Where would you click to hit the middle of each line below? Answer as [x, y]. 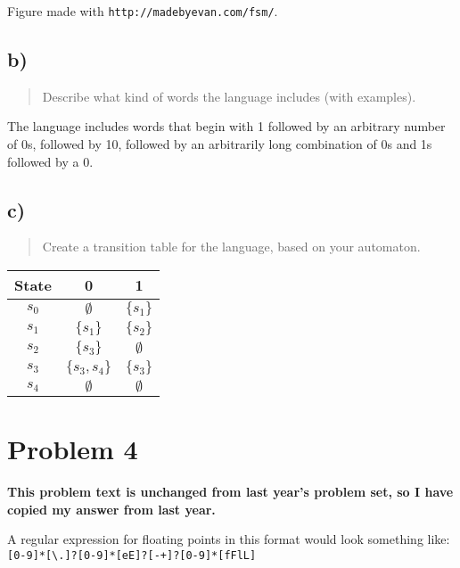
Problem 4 [73, 449]
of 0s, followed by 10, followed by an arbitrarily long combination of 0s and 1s [220, 144]
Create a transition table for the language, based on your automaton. [231, 247]
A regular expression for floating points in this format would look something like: [229, 539]
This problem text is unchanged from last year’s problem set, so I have [230, 492]
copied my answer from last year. [111, 509]
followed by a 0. [50, 161]
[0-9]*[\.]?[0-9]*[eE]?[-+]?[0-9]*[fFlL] [132, 555]
